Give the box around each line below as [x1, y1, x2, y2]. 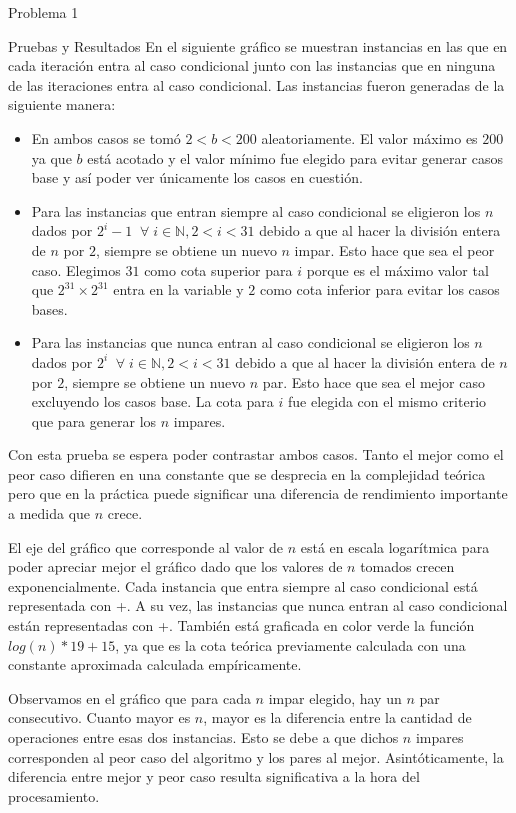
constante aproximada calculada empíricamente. [8, 654, 302, 675]
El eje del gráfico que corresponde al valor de [8, 536, 283, 557]
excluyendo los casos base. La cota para [31, 391, 274, 412]
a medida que [8, 503, 91, 524]
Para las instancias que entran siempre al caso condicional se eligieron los [31, 200, 481, 221]
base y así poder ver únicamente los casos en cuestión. [31, 167, 363, 188]
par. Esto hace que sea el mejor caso [262, 371, 485, 392]
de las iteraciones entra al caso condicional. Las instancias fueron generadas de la [8, 74, 505, 95]
